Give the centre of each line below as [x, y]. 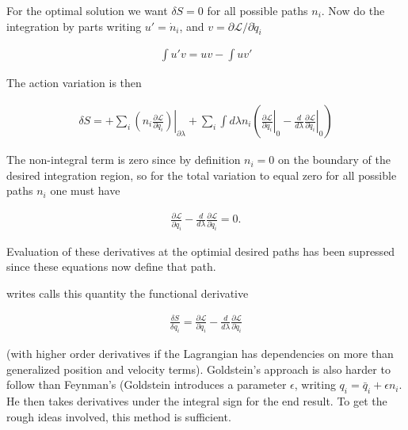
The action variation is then [74, 83]
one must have [85, 190]
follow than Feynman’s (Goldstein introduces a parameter [147, 384]
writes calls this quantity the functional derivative [128, 293]
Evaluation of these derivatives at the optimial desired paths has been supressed [201, 251]
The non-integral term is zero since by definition [124, 160]
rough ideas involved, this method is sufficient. [119, 416]
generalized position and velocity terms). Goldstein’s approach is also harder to [198, 369]
